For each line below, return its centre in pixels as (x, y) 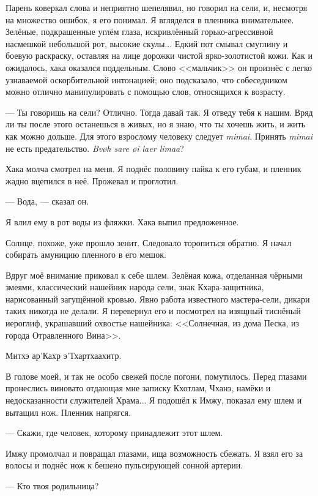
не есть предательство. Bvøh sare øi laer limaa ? (95, 148)
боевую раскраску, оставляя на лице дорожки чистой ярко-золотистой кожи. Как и (159, 55)
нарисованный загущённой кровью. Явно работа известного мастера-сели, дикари (158, 299)
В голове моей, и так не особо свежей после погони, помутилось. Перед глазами (156, 376)
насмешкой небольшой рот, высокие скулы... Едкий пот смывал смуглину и (147, 43)
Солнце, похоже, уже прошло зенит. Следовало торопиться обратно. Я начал (149, 242)
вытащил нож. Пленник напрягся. (68, 412)
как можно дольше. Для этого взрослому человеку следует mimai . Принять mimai (159, 136)
